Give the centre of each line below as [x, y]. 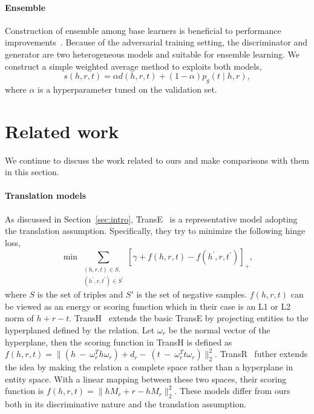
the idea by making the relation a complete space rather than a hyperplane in [149, 367]
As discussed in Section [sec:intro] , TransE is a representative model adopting [151, 219]
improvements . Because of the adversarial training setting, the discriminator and [156, 42]
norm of [19, 318]
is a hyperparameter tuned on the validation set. [127, 89]
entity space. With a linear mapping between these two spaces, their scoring [146, 379]
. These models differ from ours [232, 391]
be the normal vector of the [219, 330]
